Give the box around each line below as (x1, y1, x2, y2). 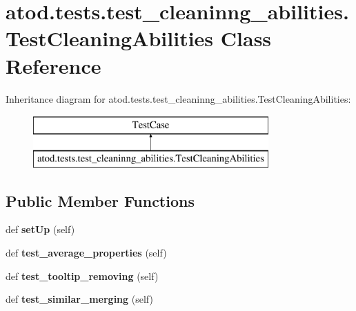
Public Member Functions (6, 190, 195, 211)
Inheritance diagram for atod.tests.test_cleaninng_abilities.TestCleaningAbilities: (6, 91, 351, 106)
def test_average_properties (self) (6, 245, 167, 260)
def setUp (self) (6, 222, 75, 237)
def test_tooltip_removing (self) (6, 268, 159, 283)
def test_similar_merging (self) (6, 292, 153, 306)
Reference (6, 51, 101, 79)
